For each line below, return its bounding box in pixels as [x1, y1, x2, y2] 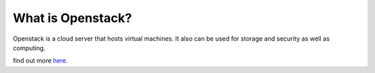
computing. [12, 43, 46, 52]
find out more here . [12, 56, 69, 65]
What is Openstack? [12, 10, 132, 25]
